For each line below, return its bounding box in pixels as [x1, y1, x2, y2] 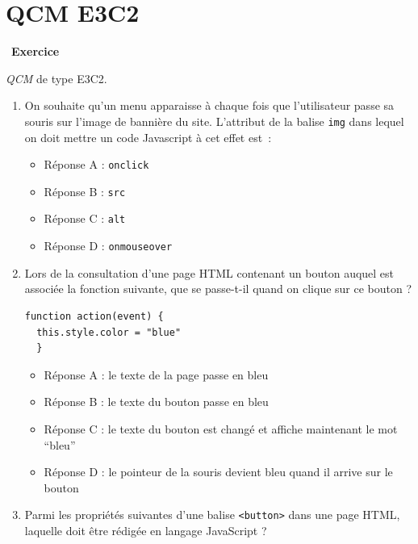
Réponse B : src [44, 182, 126, 199]
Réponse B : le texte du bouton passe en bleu [44, 393, 269, 410]
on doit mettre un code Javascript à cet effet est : [24, 128, 272, 145]
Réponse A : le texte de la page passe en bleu [44, 366, 269, 383]
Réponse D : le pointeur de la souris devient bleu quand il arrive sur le [44, 463, 393, 480]
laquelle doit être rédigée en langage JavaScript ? [24, 521, 267, 538]
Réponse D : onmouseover [44, 237, 173, 254]
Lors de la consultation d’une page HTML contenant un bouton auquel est [24, 264, 395, 281]
